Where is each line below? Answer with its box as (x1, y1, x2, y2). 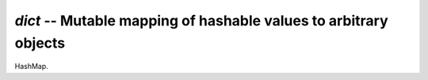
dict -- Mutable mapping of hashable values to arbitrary (14, 12, 388, 29)
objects (14, 34, 66, 51)
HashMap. (14, 62, 49, 71)
